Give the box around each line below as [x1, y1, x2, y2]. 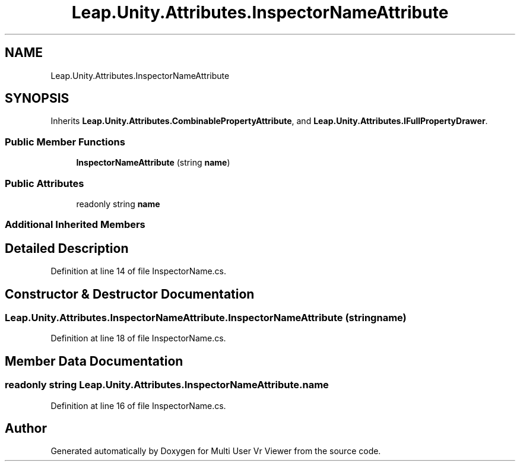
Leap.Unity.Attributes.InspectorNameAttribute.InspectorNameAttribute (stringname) [5, 312, 407, 324]
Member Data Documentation [5, 353, 183, 369]
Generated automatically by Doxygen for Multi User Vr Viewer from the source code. [50, 446, 381, 457]
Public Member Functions [5, 135, 125, 148]
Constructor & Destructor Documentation [5, 286, 255, 302]
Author [5, 421, 47, 436]
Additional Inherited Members [5, 218, 145, 231]
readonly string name [76, 198, 160, 209]
